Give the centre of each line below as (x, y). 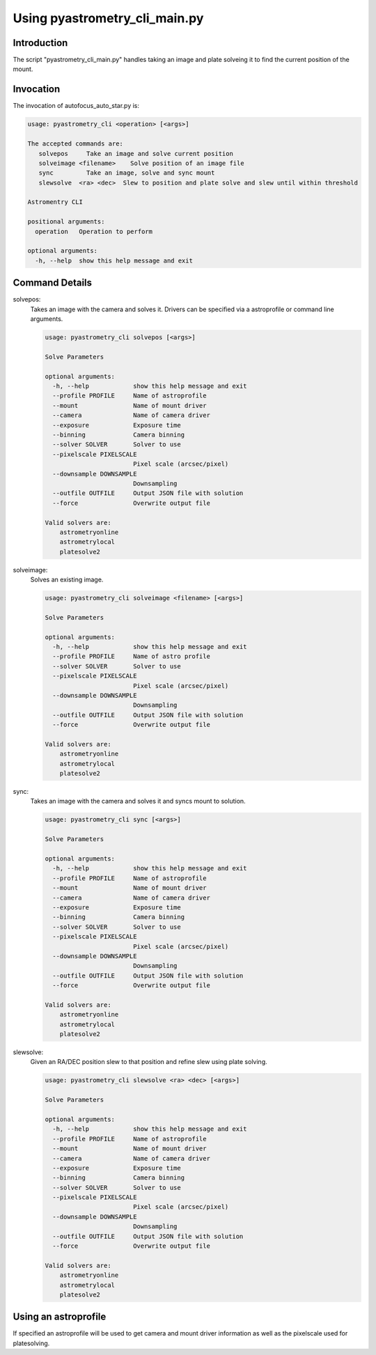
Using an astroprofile (60, 1317)
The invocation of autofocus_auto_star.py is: (76, 106)
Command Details (53, 283)
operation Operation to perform (94, 231)
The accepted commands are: (75, 144)
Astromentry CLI (55, 202)
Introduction (40, 43)
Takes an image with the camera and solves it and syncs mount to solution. (138, 801)
